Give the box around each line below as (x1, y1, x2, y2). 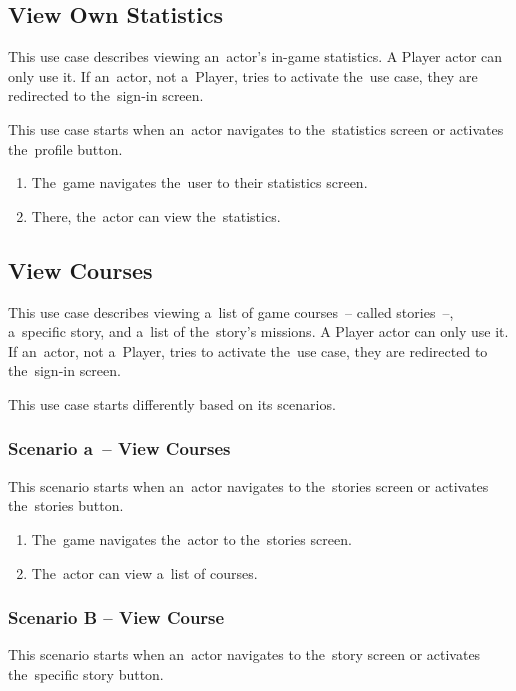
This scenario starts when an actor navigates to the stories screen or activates (8, 475, 489, 496)
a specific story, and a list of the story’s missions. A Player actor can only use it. (8, 321, 509, 342)
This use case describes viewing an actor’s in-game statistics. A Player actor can (8, 46, 503, 67)
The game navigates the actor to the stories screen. (31, 528, 352, 549)
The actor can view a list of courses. (31, 562, 258, 583)
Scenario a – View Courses (8, 436, 231, 461)
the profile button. (8, 138, 123, 159)
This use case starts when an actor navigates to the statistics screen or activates (8, 118, 504, 139)
